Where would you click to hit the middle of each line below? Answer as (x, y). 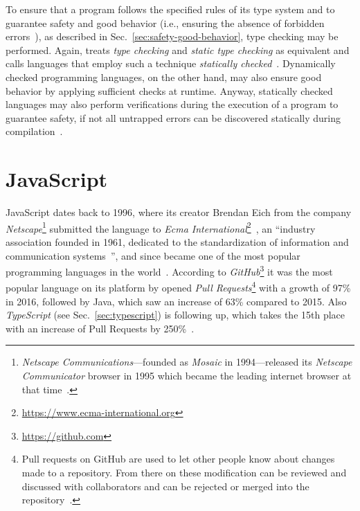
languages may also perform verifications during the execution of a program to (172, 104)
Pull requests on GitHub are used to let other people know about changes (178, 459)
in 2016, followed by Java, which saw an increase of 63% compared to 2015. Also (176, 301)
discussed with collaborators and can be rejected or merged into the (165, 486)
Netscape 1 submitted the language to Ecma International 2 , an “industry (161, 227)
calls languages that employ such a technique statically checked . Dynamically (171, 63)
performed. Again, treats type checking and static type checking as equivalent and (178, 50)
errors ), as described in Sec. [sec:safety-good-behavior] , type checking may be (172, 36)
